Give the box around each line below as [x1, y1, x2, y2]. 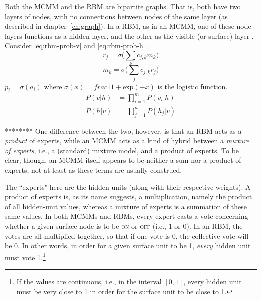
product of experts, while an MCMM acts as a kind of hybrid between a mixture [5, 135, 249, 146]
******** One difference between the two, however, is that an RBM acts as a [5, 125, 242, 136]
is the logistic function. [157, 81, 228, 91]
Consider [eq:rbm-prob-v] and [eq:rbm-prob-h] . [5, 40, 147, 51]
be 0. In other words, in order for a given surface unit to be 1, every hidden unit [5, 240, 251, 251]
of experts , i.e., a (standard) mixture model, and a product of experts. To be [5, 145, 239, 155]
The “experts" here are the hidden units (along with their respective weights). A [5, 181, 251, 192]
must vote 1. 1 [5, 250, 46, 262]
